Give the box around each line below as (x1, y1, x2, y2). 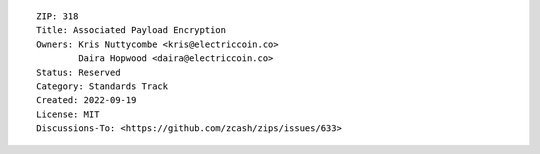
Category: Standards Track (36, 80, 169, 92)
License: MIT (36, 108, 100, 120)
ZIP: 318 (36, 11, 79, 22)
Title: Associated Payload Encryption (36, 25, 227, 36)
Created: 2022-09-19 (36, 95, 137, 106)
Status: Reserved (36, 66, 121, 78)
